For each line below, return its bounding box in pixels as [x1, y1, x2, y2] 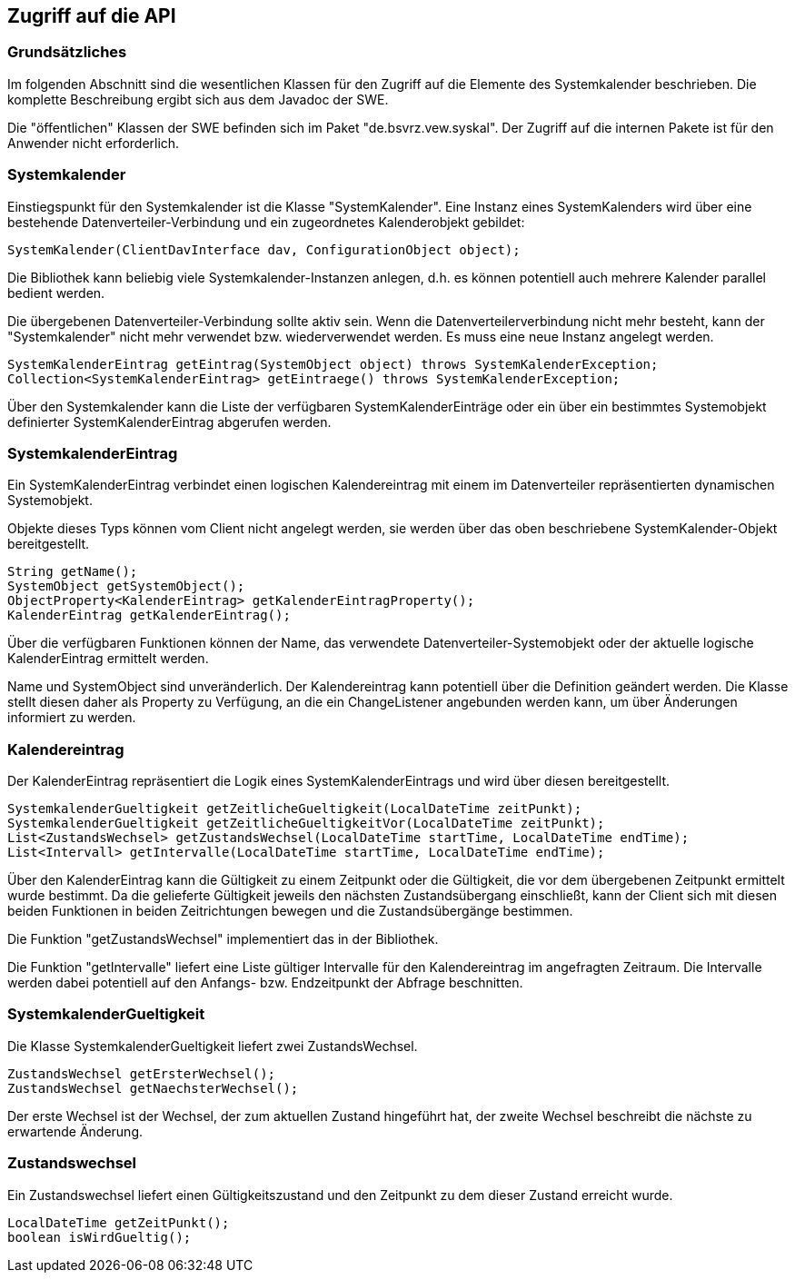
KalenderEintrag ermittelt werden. [7, 650, 209, 667]
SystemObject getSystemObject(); [7, 579, 245, 594]
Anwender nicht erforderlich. [7, 134, 180, 151]
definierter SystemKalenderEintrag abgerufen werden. [7, 413, 332, 430]
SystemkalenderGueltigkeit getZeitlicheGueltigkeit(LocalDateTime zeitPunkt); [7, 801, 582, 817]
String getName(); [7, 564, 138, 580]
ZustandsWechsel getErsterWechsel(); [7, 1066, 276, 1081]
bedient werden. [7, 284, 105, 301]
